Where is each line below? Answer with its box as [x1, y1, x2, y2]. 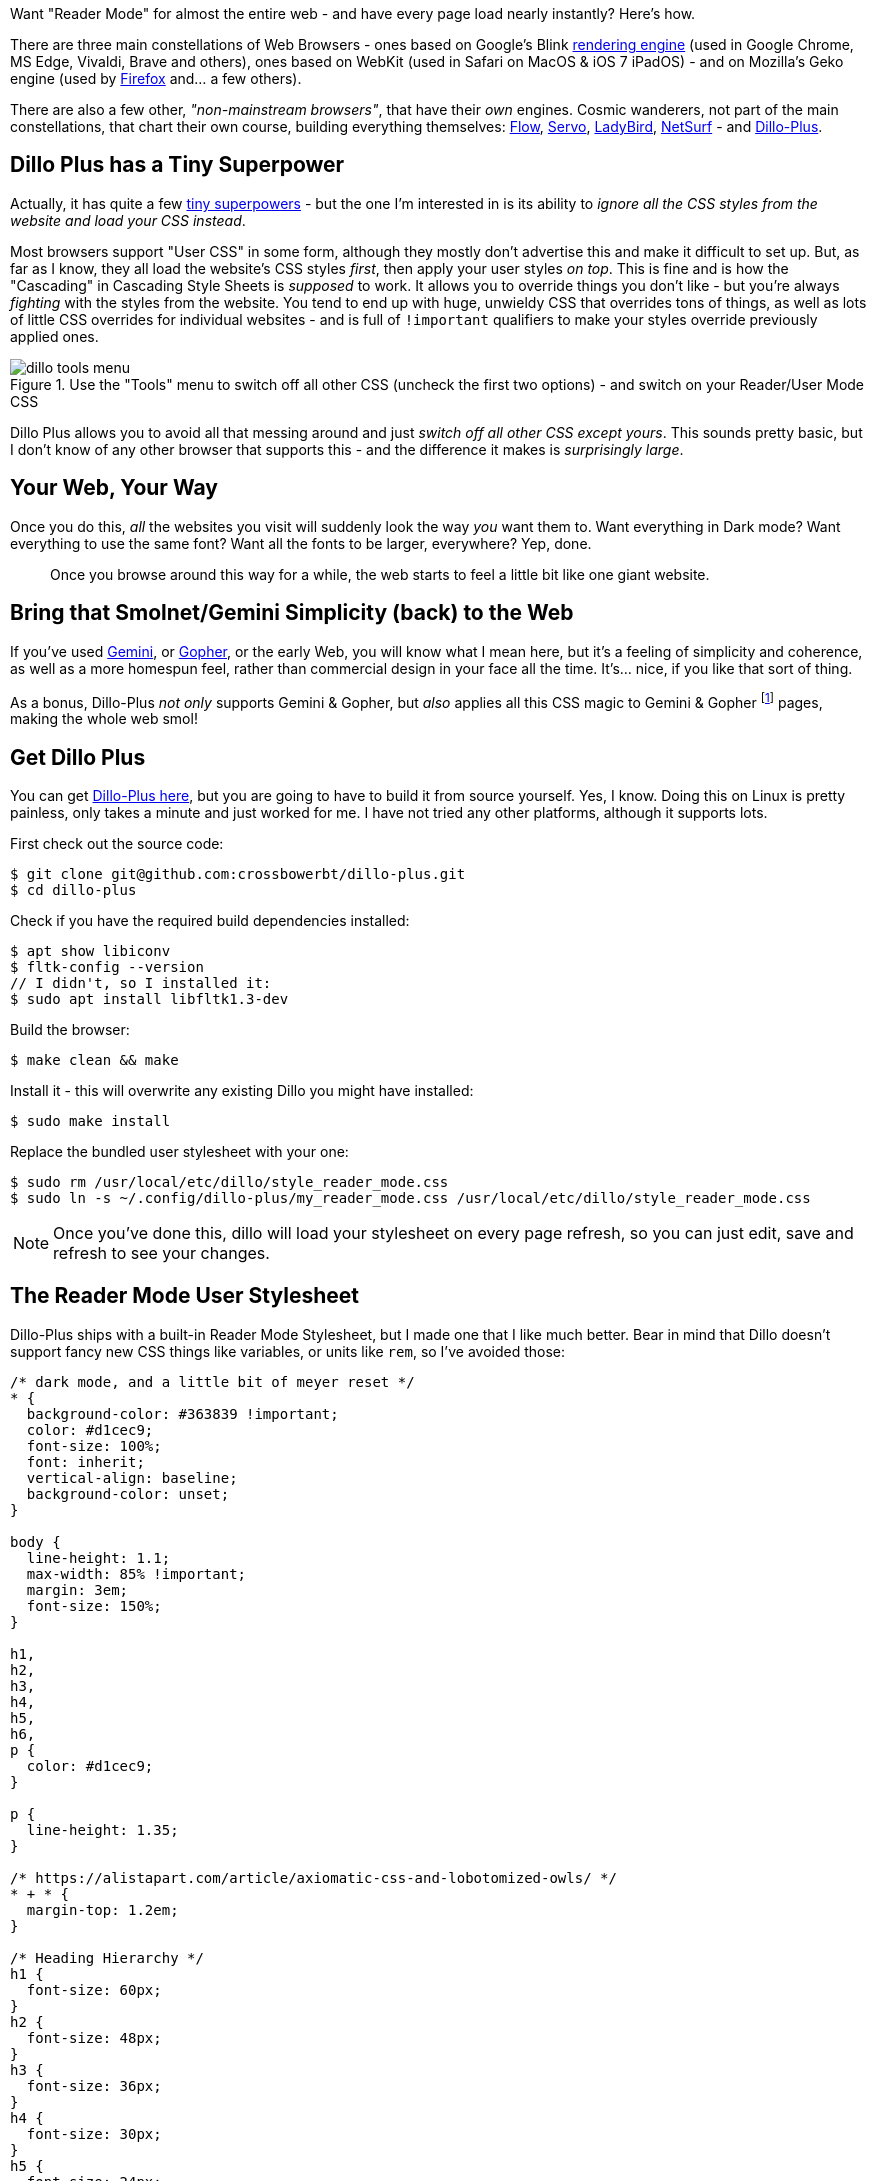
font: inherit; [26, 1453, 145, 1470]
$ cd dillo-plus [10, 882, 137, 899]
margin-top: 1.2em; [26, 1901, 179, 1918]
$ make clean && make [10, 1052, 179, 1069]
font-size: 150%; [26, 1597, 162, 1614]
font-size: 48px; [26, 2029, 162, 2046]
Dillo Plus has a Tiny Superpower [10, 152, 345, 178]
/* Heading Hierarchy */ [10, 1949, 204, 1966]
